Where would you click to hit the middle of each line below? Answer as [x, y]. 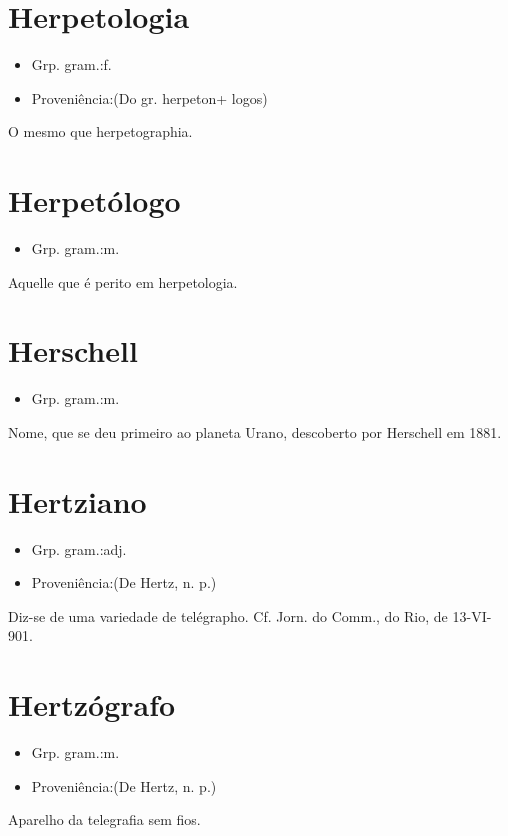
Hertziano [77, 500]
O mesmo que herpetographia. [100, 131]
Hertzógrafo [92, 704]
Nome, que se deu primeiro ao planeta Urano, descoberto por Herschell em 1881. [255, 431]
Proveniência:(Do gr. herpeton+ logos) [149, 97]
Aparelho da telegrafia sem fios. [104, 819]
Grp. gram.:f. [71, 64]
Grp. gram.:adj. [79, 548]
